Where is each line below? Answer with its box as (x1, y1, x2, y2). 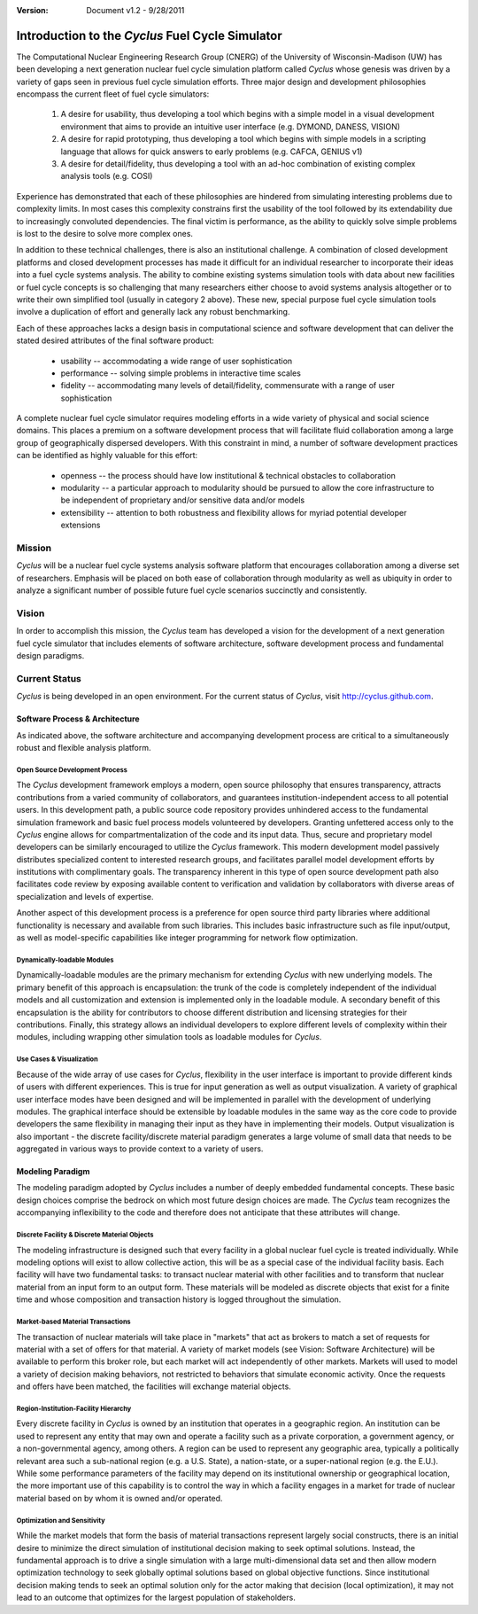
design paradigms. (16, 651, 85, 661)
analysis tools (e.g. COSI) (60, 171, 153, 182)
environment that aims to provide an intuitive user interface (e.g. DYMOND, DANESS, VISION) (60, 121, 401, 132)
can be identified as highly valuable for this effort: (16, 450, 198, 461)
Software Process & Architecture (16, 713, 141, 724)
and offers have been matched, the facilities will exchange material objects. (16, 1381, 291, 1392)
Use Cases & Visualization (16, 1055, 98, 1064)
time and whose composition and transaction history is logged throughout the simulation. (16, 1294, 342, 1305)
